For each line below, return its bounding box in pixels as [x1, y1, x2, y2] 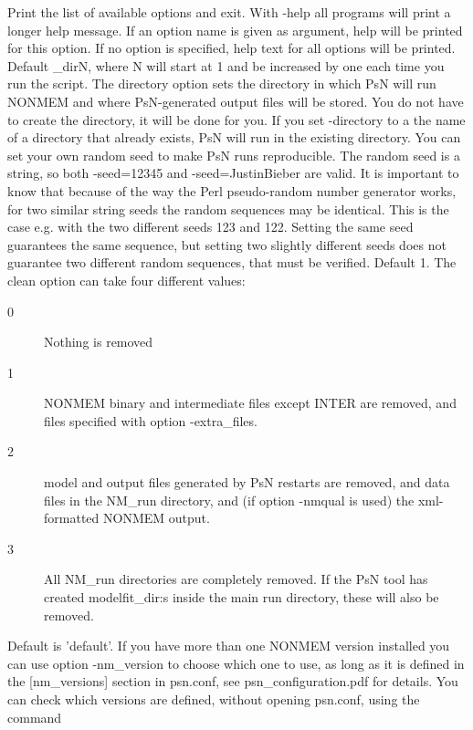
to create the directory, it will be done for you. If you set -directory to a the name [7, 109, 466, 129]
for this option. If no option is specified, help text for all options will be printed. [7, 38, 456, 57]
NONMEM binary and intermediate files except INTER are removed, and [44, 393, 457, 412]
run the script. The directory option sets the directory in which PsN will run [7, 74, 436, 93]
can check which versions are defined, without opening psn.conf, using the [7, 690, 420, 708]
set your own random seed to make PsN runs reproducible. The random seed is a [7, 145, 460, 164]
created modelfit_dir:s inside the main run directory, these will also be [44, 588, 439, 607]
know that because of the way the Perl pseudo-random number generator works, [7, 181, 457, 200]
